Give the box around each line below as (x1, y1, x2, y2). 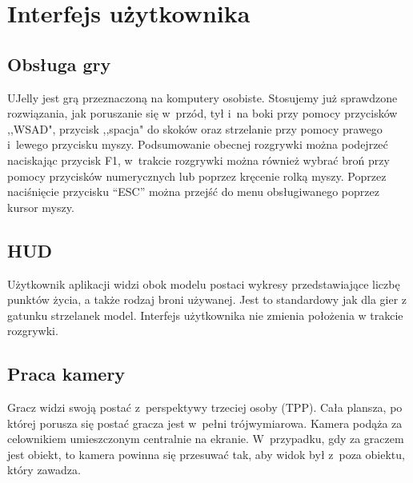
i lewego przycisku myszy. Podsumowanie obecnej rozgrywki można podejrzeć (7, 136, 388, 153)
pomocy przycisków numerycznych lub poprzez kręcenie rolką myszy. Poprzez (7, 167, 387, 184)
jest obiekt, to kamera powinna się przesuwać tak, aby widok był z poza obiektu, (7, 445, 405, 462)
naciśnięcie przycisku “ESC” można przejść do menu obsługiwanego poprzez (7, 183, 379, 200)
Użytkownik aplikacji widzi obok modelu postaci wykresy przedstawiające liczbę (7, 275, 400, 292)
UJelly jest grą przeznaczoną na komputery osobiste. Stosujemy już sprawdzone (7, 89, 398, 106)
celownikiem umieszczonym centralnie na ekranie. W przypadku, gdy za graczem (7, 430, 404, 447)
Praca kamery (7, 361, 126, 386)
